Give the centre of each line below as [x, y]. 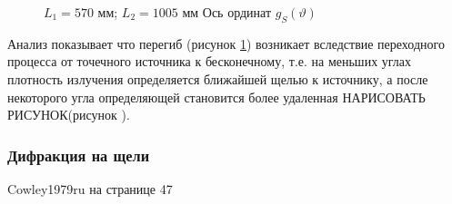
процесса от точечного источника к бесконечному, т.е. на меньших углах [210, 61]
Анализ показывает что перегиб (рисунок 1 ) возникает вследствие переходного [226, 43]
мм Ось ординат [227, 12]
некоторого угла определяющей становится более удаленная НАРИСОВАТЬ [216, 97]
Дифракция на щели [79, 155]
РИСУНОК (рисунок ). [69, 115]
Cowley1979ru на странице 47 [90, 188]
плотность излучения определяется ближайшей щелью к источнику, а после [218, 78]
